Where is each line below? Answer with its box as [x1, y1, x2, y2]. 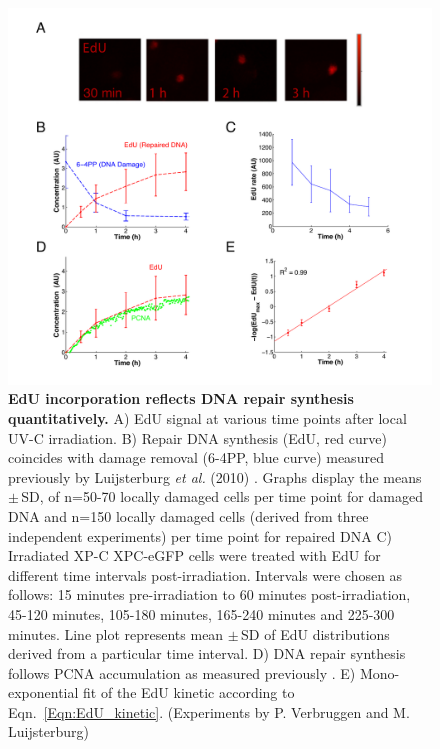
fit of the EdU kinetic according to [83, 682, 295, 703]
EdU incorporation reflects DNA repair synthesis [8, 388, 354, 409]
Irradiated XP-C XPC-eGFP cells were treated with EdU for [8, 545, 381, 566]
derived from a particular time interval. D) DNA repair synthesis [8, 643, 406, 664]
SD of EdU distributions [241, 623, 390, 644]
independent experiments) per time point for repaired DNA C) [8, 525, 392, 546]
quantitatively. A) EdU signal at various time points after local [8, 407, 407, 428]
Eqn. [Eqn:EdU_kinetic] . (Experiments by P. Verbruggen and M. [8, 701, 410, 722]
